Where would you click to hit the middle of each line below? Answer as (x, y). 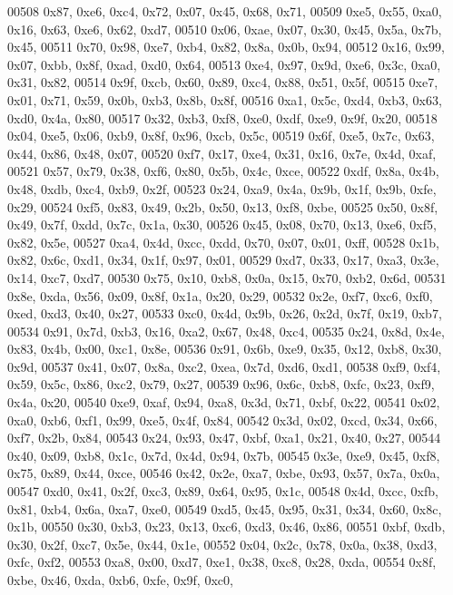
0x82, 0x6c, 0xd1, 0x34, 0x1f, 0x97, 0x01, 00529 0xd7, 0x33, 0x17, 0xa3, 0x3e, (223, 260)
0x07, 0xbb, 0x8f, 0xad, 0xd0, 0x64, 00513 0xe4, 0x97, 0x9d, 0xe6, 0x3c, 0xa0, (224, 64)
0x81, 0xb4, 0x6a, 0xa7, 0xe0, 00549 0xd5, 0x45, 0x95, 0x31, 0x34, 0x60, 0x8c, (225, 508)
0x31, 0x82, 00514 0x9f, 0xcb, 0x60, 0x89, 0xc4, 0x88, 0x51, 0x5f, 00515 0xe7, (223, 82)
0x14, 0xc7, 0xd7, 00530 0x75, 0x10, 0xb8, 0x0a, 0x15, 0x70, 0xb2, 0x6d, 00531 (227, 277)
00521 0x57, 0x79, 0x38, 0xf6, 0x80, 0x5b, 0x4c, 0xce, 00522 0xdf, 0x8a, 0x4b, (223, 171)
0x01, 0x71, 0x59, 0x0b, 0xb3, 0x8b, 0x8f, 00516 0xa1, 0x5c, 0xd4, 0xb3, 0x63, (225, 99)
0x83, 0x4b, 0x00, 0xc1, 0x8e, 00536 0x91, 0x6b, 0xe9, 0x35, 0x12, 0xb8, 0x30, (225, 349)
